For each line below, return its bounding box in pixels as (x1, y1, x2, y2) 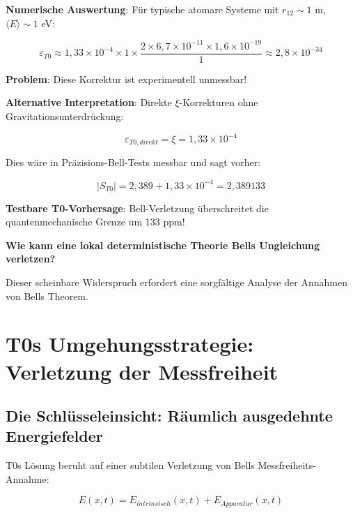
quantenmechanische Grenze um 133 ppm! (6, 214, 185, 229)
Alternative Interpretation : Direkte (6, 95, 172, 110)
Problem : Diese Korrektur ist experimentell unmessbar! (6, 71, 247, 86)
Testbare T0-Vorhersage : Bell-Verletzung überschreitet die (6, 200, 269, 215)
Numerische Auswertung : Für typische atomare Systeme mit (6, 2, 279, 16)
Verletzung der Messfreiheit (6, 357, 279, 385)
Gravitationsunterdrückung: (6, 108, 124, 123)
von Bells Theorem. (6, 288, 88, 303)
